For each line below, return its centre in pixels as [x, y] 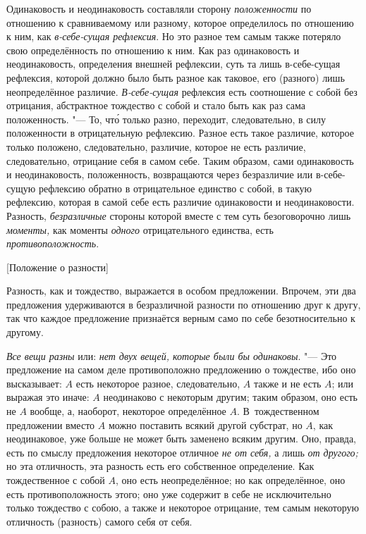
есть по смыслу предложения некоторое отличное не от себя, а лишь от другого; [182, 452]
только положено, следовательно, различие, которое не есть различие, [156, 146]
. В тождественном [278, 411]
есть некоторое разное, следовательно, [158, 383]
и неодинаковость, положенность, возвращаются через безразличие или [160, 174]
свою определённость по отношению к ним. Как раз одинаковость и [153, 50]
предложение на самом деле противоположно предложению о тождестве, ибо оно [181, 370]
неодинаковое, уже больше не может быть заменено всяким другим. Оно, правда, [181, 439]
